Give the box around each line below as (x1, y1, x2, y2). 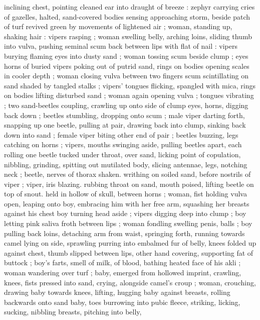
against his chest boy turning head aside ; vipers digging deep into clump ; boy (4, 208, 246, 219)
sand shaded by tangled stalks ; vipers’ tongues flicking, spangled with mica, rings (4, 80, 255, 90)
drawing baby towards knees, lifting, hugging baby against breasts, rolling (4, 287, 230, 297)
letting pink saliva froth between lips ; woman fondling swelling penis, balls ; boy (4, 218, 252, 229)
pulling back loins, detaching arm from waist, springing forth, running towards (4, 228, 245, 238)
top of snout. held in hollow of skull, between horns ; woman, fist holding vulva (4, 188, 247, 199)
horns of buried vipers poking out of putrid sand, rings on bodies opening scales (4, 60, 249, 71)
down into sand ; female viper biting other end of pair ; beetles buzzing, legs (4, 129, 238, 140)
